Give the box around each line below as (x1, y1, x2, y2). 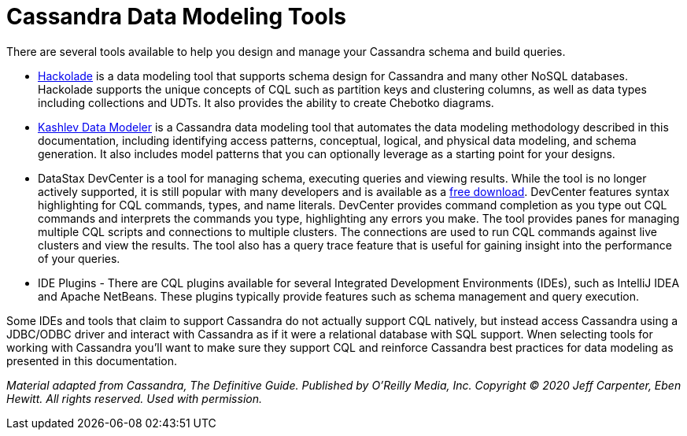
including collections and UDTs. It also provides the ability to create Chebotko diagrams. (38, 95, 494, 109)
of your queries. (38, 251, 120, 265)
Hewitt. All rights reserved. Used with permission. (6, 391, 262, 405)
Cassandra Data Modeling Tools (6, 3, 346, 30)
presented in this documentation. (6, 353, 178, 368)
